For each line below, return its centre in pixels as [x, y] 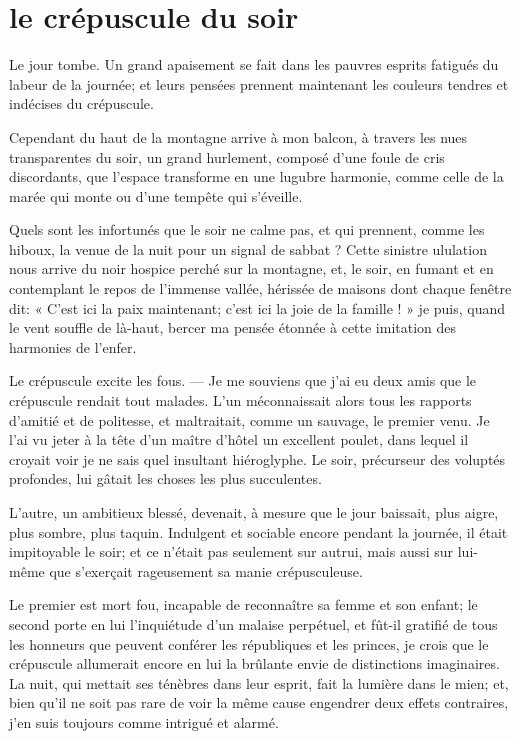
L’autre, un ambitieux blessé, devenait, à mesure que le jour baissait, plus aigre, [254, 512]
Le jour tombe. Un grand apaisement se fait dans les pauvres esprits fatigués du [254, 64]
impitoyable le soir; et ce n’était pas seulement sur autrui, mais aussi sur [231, 551]
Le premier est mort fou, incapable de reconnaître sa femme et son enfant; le [243, 604]
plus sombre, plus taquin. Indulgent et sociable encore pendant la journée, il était [258, 531]
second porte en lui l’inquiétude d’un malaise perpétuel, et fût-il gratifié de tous [253, 623]
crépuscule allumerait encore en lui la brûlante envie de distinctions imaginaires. [254, 663]
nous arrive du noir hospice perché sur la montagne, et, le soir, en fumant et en [251, 268]
